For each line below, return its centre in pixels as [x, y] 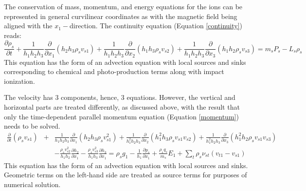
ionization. [19, 81]
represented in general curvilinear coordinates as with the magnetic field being [121, 16]
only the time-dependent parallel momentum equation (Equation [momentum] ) [121, 116]
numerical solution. [32, 184]
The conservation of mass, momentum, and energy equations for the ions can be [123, 6]
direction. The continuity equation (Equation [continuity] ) [156, 26]
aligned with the [28, 26]
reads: [13, 35]
